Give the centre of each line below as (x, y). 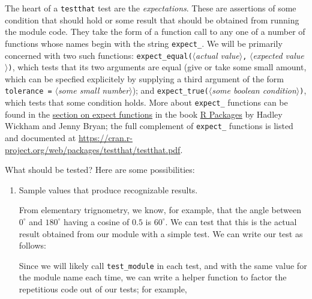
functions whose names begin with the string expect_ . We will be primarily (144, 43)
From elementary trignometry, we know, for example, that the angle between (160, 210)
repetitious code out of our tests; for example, (103, 288)
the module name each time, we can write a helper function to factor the (153, 277)
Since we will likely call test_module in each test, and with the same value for (163, 265)
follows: (32, 245)
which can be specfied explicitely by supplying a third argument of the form (145, 78)
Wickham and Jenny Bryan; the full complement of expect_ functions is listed (149, 126)
